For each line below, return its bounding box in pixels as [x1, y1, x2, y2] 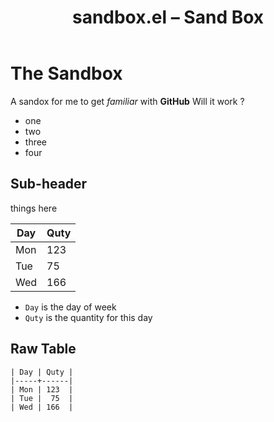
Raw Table [10, 341, 77, 358]
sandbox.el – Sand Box [71, 6, 265, 29]
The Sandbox [10, 62, 123, 85]
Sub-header [10, 176, 88, 193]
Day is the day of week [24, 301, 117, 313]
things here [10, 202, 58, 214]
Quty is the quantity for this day [24, 311, 153, 323]
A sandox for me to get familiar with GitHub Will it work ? [10, 95, 245, 107]
